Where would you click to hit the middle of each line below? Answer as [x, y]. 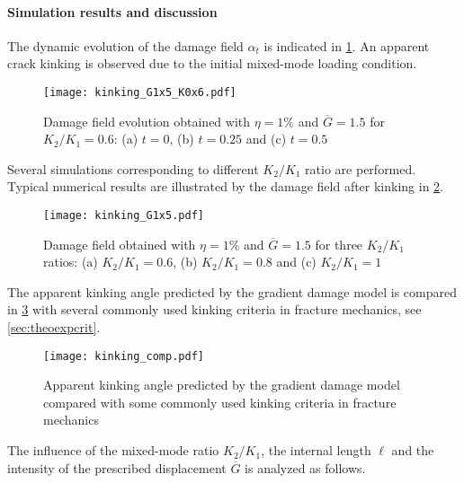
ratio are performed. [361, 168]
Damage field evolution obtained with [147, 121]
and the [413, 450]
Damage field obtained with [120, 244]
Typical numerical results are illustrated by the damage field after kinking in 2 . [226, 186]
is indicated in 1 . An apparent [347, 45]
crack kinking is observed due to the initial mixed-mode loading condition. [212, 63]
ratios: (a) [71, 262]
